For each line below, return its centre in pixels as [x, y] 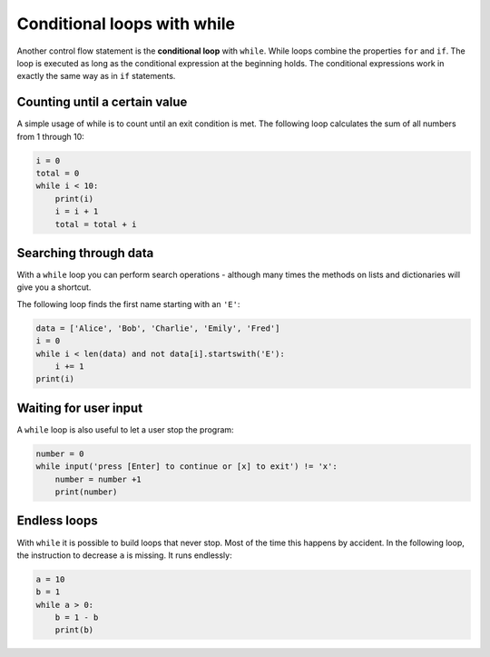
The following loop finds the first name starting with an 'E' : [128, 304]
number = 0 [60, 453]
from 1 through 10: [51, 136]
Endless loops [58, 521]
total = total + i [96, 224]
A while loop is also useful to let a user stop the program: [126, 429]
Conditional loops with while [126, 24]
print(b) [74, 630]
